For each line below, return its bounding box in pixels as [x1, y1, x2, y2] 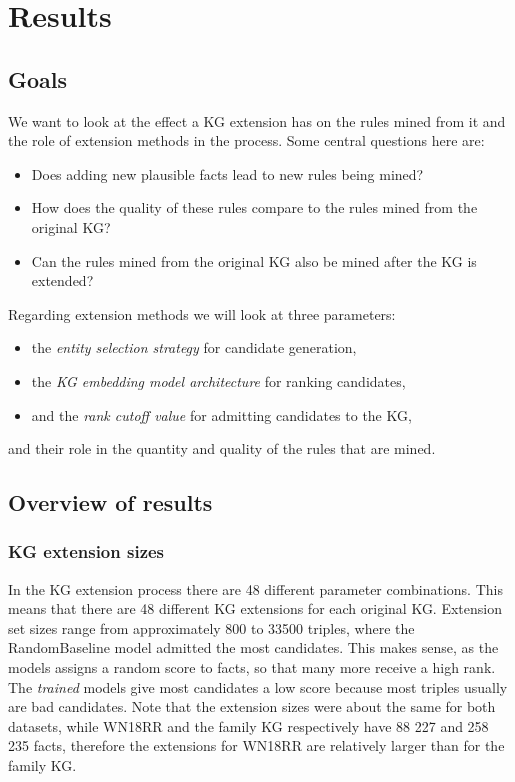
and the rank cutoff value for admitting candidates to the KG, [31, 404, 412, 425]
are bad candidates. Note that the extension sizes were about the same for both [8, 696, 496, 717]
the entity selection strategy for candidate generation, [31, 337, 357, 358]
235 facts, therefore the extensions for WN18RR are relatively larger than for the [8, 735, 505, 756]
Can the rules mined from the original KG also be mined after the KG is [31, 250, 477, 271]
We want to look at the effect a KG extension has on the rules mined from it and [8, 110, 506, 131]
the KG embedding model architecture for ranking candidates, [31, 370, 406, 391]
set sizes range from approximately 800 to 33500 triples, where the [8, 617, 415, 638]
